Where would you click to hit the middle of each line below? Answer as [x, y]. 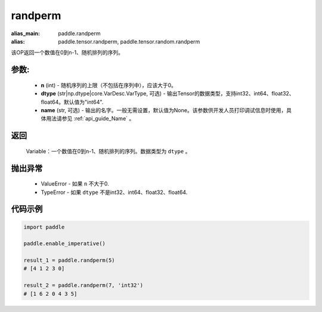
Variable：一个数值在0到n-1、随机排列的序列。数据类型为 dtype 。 [108, 151]
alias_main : [25, 33]
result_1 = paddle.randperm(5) [69, 260]
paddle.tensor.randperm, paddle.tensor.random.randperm [129, 41]
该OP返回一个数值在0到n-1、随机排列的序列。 [67, 52]
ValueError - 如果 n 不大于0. [75, 184]
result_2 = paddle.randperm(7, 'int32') [83, 285]
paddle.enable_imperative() [64, 244]
